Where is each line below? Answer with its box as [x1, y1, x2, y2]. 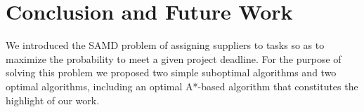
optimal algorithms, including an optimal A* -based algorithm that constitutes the [6, 78, 358, 93]
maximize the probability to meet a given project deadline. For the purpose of [6, 51, 342, 66]
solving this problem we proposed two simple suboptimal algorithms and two [6, 65, 337, 80]
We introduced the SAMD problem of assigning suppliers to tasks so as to [6, 38, 325, 52]
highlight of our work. [6, 92, 100, 107]
